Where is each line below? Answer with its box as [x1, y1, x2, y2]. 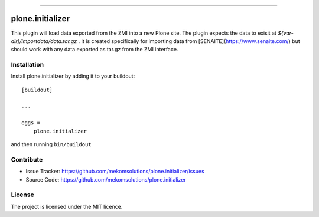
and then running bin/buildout [11, 141, 92, 148]
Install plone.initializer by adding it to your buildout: [11, 73, 135, 80]
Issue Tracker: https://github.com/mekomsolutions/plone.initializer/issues [25, 168, 205, 175]
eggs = [21, 120, 41, 126]
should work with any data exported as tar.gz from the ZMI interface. [11, 46, 178, 53]
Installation [11, 61, 44, 69]
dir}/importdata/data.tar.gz [11, 37, 77, 44]
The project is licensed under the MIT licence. [11, 203, 123, 210]
